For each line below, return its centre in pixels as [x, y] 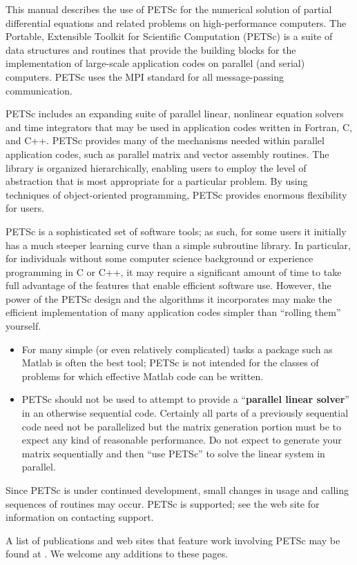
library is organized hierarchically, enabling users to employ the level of [156, 167]
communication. [39, 90]
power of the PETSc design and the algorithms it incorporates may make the [169, 298]
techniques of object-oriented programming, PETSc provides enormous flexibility [176, 194]
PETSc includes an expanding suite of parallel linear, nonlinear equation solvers [175, 113]
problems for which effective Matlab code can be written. [143, 376]
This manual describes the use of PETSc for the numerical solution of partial [169, 9]
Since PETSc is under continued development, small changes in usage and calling [177, 490]
